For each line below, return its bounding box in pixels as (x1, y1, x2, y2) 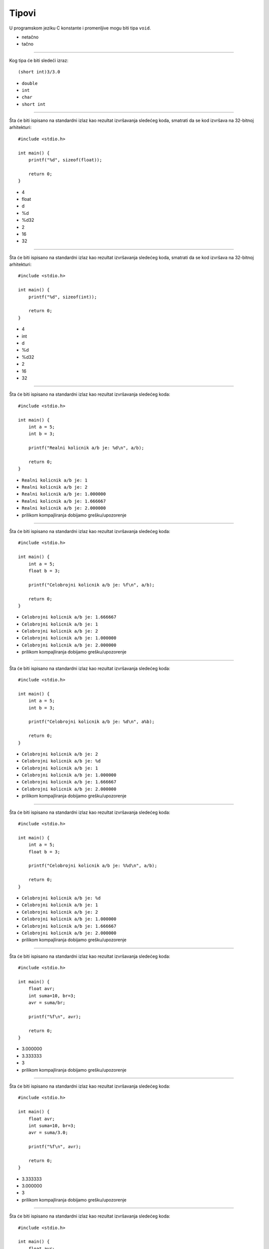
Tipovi (9, 7, 36, 18)
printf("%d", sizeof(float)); (28, 157, 102, 163)
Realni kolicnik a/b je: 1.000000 (21, 491, 106, 497)
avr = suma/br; (28, 1000, 66, 1006)
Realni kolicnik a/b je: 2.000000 (21, 505, 106, 511)
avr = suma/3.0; (28, 1130, 68, 1136)
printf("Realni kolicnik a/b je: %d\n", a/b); (28, 445, 144, 451)
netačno (21, 34, 39, 40)
